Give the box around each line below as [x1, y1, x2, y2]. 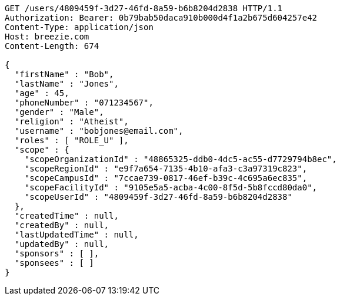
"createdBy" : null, [14, 220, 109, 230]
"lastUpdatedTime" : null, [14, 230, 139, 239]
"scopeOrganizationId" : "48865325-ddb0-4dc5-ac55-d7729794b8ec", [24, 154, 337, 164]
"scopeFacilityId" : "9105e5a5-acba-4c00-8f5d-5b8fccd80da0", [24, 183, 318, 192]
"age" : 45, [14, 88, 69, 98]
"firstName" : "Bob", [14, 70, 114, 79]
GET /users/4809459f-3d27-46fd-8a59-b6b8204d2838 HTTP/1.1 [5, 4, 283, 13]
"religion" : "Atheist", [14, 117, 129, 126]
